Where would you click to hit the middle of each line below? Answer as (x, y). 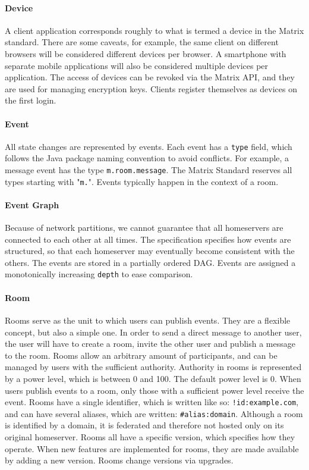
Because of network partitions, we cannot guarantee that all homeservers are (144, 228)
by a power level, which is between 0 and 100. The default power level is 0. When (153, 378)
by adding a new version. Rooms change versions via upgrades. (119, 460)
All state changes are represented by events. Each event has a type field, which (149, 146)
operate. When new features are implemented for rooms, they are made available (152, 448)
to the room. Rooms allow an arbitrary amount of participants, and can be (141, 355)
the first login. (31, 100)
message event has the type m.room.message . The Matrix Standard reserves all (149, 170)
